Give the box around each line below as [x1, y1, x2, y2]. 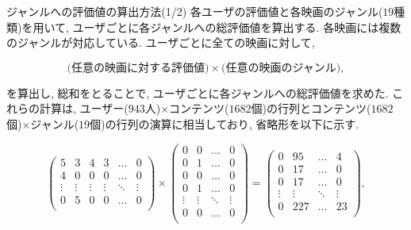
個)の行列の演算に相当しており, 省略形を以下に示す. [90, 115, 359, 132]
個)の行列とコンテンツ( [251, 100, 371, 117]
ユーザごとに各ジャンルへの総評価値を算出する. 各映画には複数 [72, 18, 401, 35]
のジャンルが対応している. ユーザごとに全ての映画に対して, [6, 34, 315, 51]
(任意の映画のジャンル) [221, 62, 341, 74]
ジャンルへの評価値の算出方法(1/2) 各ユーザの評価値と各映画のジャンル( [6, 3, 383, 19]
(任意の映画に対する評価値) [67, 62, 209, 74]
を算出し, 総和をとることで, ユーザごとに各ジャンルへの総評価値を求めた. [6, 84, 389, 101]
